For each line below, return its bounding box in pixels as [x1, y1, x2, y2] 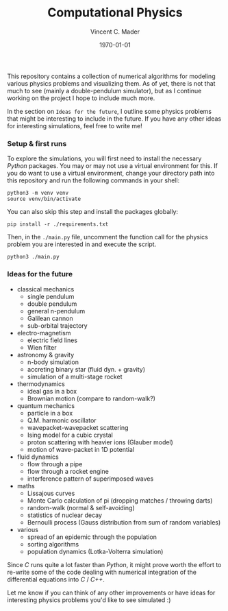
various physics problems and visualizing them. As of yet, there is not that [7, 79, 216, 87]
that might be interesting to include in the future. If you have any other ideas [7, 115, 221, 123]
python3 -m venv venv [7, 190, 69, 197]
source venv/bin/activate [7, 195, 81, 203]
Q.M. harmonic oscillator [27, 416, 97, 424]
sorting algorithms [27, 540, 79, 548]
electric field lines [27, 336, 77, 344]
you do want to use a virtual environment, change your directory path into [7, 169, 215, 178]
